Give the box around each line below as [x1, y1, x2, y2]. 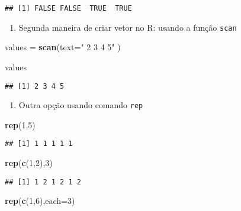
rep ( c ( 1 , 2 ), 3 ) [5, 157, 53, 169]
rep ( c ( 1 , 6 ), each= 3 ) [5, 194, 75, 207]
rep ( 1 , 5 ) [5, 118, 36, 131]
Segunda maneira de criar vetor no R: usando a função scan [18, 21, 237, 33]
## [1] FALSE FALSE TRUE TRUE [5, 4, 132, 12]
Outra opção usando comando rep [18, 99, 143, 111]
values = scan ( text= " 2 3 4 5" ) [5, 41, 121, 53]
